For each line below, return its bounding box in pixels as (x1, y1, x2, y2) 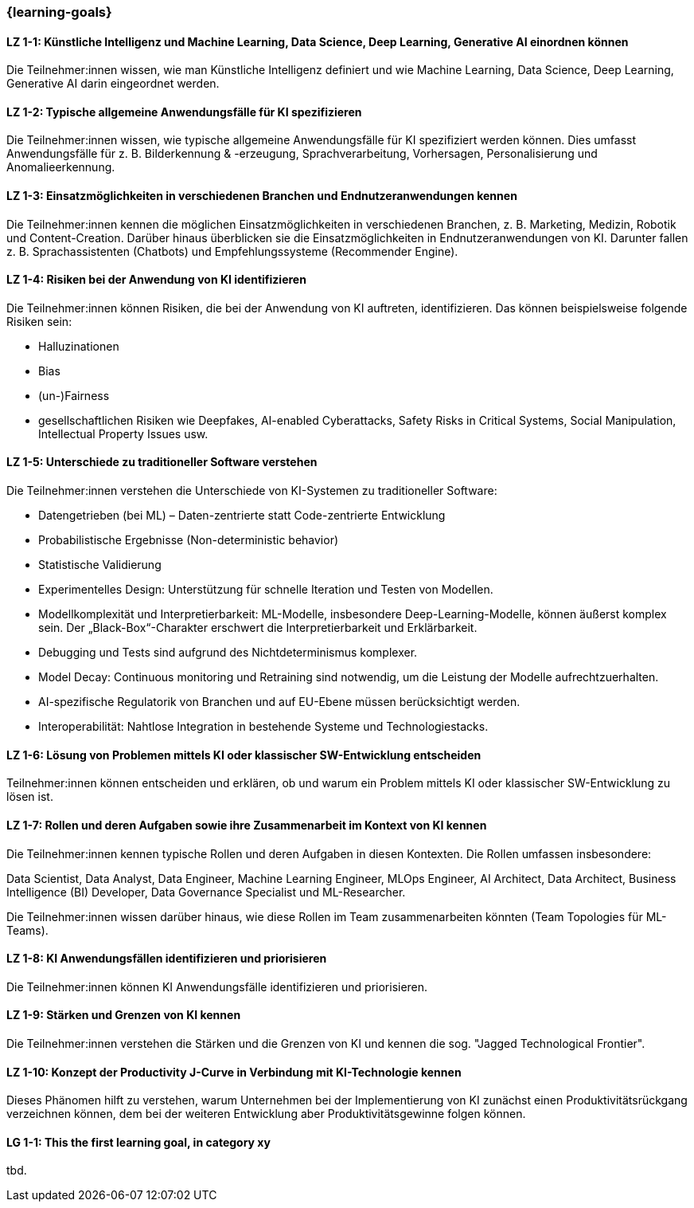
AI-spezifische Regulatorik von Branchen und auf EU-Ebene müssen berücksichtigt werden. (38, 695, 520, 709)
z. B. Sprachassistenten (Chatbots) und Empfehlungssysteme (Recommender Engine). (6, 244, 458, 258)
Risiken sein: (6, 314, 72, 328)
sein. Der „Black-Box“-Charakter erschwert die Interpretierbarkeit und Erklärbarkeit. (38, 621, 478, 635)
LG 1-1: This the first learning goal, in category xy (6, 1135, 271, 1149)
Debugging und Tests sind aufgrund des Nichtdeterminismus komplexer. (38, 645, 418, 660)
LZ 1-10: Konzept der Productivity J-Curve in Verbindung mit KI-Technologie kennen (6, 1065, 462, 1079)
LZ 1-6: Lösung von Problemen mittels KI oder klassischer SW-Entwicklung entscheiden (6, 747, 482, 762)
